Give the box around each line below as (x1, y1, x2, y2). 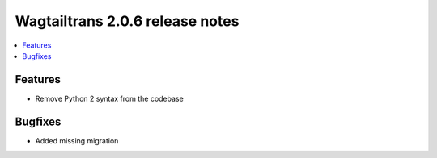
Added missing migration (35, 135, 119, 145)
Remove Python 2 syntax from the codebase (35, 94, 184, 103)
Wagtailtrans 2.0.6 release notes (15, 12, 240, 30)
